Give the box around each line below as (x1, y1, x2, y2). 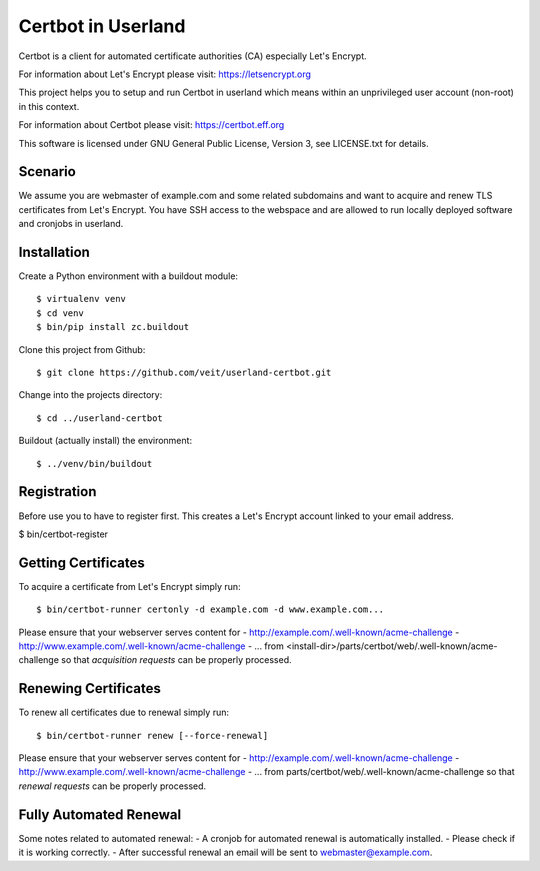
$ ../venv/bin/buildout (36, 458, 153, 469)
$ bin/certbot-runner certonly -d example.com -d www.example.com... (36, 604, 385, 615)
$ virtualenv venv (36, 293, 127, 305)
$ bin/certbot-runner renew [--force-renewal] (36, 730, 269, 741)
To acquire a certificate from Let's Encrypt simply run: (18, 580, 241, 592)
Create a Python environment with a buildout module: (18, 270, 239, 282)
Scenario (18, 163, 77, 180)
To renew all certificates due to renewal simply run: (18, 706, 230, 719)
